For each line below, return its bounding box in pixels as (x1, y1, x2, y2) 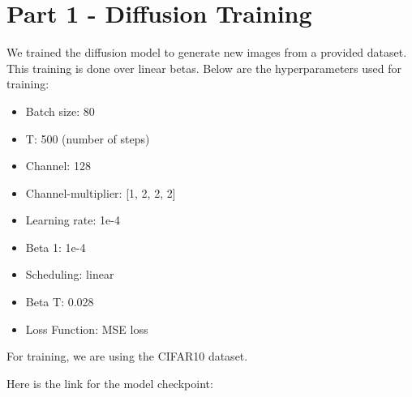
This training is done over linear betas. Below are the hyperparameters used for (6, 59, 401, 76)
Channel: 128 (25, 157, 91, 174)
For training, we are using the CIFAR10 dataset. (6, 348, 248, 365)
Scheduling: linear (25, 266, 114, 283)
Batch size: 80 (25, 102, 95, 119)
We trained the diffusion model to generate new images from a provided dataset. (6, 44, 407, 61)
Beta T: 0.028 (25, 293, 94, 310)
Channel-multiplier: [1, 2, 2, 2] (25, 184, 176, 201)
